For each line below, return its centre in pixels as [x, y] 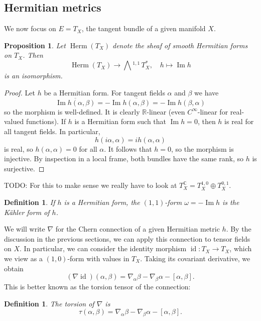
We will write [25, 229]
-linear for [213, 111]
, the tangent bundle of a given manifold [144, 28]
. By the [239, 229]
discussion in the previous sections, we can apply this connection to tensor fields [127, 238]
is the [231, 202]
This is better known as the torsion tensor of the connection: [97, 286]
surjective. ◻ [24, 168]
